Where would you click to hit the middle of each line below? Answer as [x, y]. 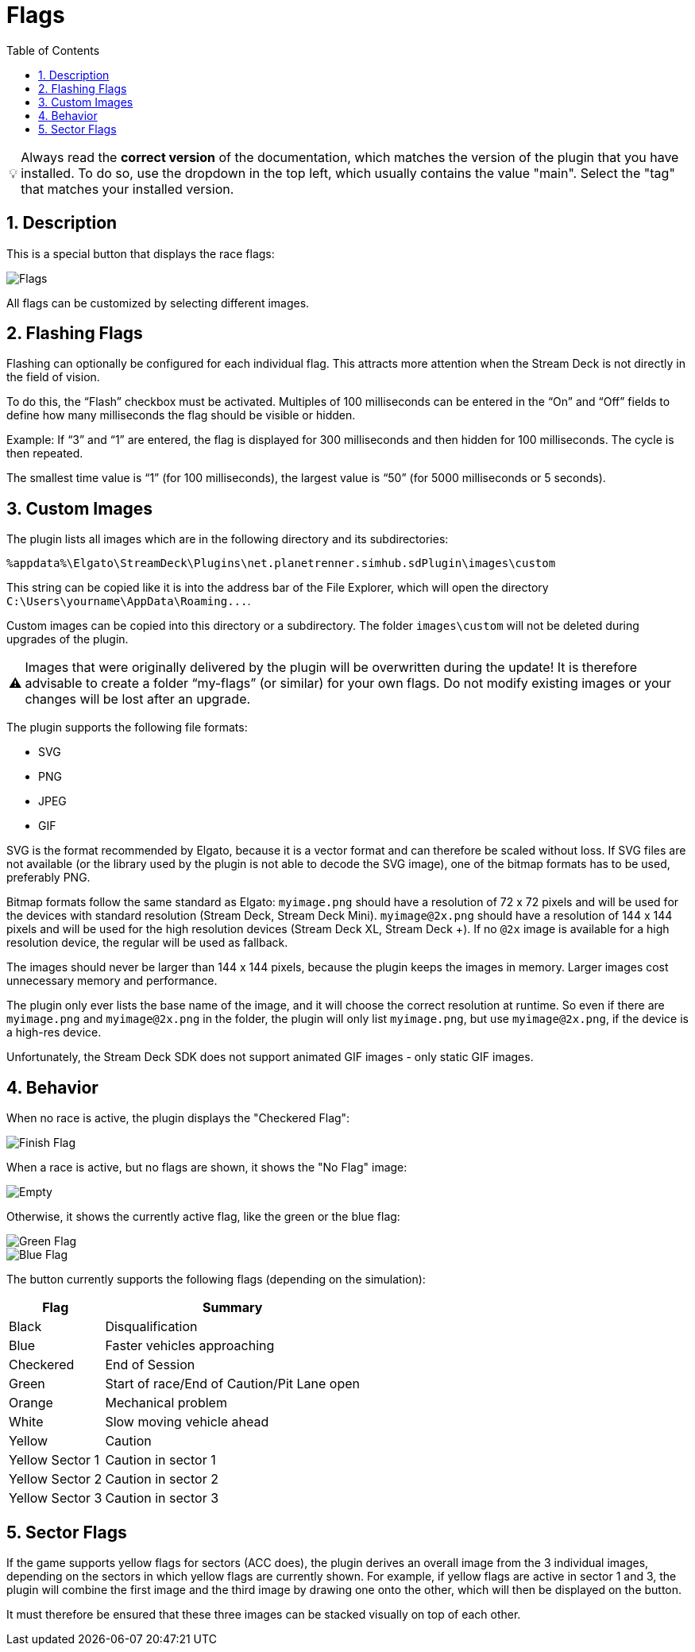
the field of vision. [53, 377]
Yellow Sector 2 [56, 1479]
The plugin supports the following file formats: [127, 728]
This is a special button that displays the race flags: [141, 253]
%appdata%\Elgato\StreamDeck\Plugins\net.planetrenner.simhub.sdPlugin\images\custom [281, 564]
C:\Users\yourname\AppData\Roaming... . [129, 601]
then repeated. [45, 454]
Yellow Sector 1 [54, 1460]
